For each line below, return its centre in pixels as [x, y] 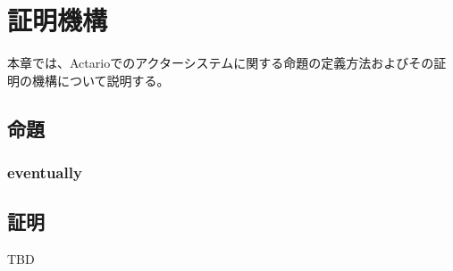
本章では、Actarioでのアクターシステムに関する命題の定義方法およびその [221, 63]
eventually [45, 172]
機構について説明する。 [101, 80]
